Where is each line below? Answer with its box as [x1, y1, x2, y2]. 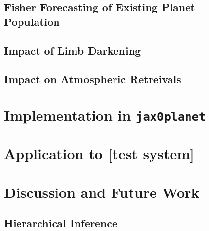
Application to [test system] [4, 144, 195, 164]
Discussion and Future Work [4, 182, 200, 202]
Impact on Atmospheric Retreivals [4, 71, 181, 86]
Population [4, 14, 60, 29]
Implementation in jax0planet [4, 105, 206, 125]
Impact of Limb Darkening [4, 42, 141, 58]
